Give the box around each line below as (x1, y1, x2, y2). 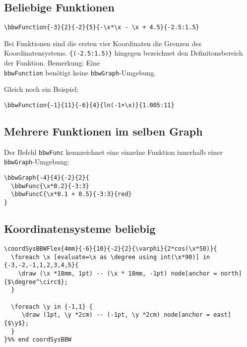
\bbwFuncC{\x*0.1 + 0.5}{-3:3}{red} (11, 191, 132, 198)
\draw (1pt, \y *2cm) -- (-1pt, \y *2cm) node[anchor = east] (21, 311, 232, 319)
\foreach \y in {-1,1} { (11, 303, 93, 310)
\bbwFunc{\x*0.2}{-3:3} (11, 182, 89, 190)
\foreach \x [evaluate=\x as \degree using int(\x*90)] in (11, 253, 210, 261)
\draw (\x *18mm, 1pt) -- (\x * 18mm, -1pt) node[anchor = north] (18, 270, 242, 277)
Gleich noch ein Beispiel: (4, 84, 79, 94)
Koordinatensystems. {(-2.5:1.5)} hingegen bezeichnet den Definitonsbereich (4, 48, 243, 58)
